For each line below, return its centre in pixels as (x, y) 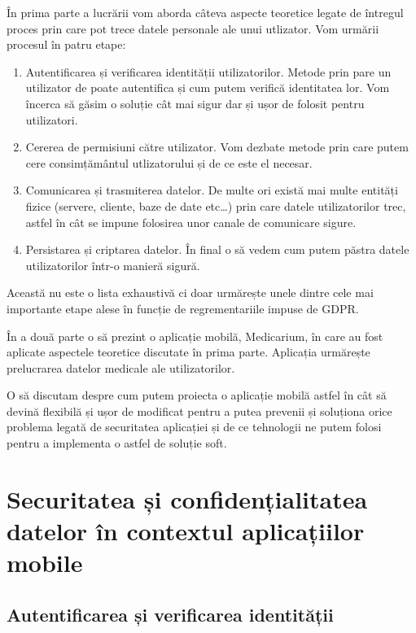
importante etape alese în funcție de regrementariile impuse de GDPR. (183, 308)
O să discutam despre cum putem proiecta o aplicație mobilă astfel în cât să (197, 395)
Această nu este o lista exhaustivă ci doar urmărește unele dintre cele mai (190, 292)
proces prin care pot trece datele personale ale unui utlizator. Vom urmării (193, 28)
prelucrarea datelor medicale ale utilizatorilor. (121, 367)
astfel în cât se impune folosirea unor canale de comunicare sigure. (191, 222)
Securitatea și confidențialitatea (187, 498)
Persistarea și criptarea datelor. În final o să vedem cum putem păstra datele (217, 249)
